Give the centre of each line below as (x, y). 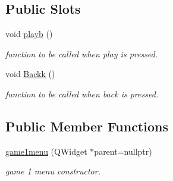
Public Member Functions (87, 126)
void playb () (29, 34)
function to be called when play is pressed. (82, 53)
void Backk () (30, 74)
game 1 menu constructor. (53, 171)
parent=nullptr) (123, 151)
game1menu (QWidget (46, 151)
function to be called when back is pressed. (82, 93)
